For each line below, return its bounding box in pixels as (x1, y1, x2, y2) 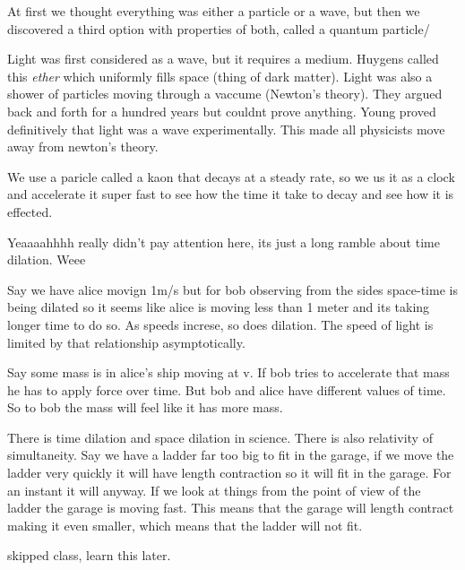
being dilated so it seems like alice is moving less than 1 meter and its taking (7, 298, 430, 316)
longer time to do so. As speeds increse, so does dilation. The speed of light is (7, 315, 434, 333)
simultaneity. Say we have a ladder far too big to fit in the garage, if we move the (7, 445, 454, 464)
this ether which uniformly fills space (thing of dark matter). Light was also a (7, 66, 433, 85)
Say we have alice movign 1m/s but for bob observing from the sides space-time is (7, 280, 458, 298)
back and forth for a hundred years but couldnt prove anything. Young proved (7, 101, 436, 120)
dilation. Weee (7, 250, 86, 269)
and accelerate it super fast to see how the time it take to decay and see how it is (7, 185, 454, 203)
